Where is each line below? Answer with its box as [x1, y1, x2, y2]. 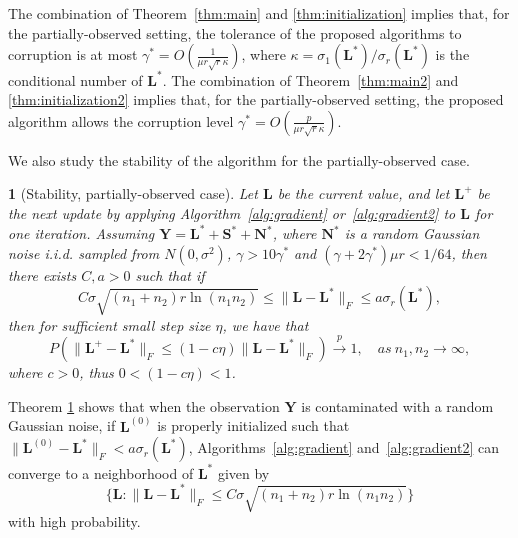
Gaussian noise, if [8, 415, 116, 436]
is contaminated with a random [301, 395, 494, 416]
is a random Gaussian [344, 223, 480, 244]
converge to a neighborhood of [8, 462, 194, 483]
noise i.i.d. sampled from [8, 242, 160, 263]
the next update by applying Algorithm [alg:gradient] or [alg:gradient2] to [8, 203, 456, 224]
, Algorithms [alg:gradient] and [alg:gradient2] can [188, 437, 499, 458]
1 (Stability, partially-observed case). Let [8, 183, 258, 204]
